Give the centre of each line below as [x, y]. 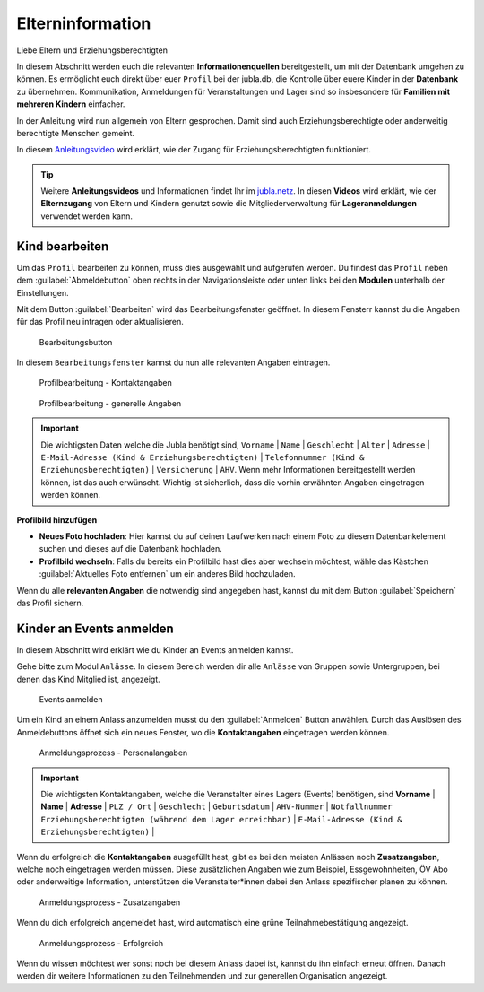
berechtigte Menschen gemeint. [75, 133]
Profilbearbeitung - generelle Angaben [110, 403]
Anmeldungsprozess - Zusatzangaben [110, 902]
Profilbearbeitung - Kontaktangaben [105, 383]
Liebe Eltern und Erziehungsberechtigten [92, 50]
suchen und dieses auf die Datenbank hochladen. [131, 549]
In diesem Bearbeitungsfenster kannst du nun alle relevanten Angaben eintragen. [173, 362]
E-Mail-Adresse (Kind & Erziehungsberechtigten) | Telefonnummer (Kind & [203, 457]
